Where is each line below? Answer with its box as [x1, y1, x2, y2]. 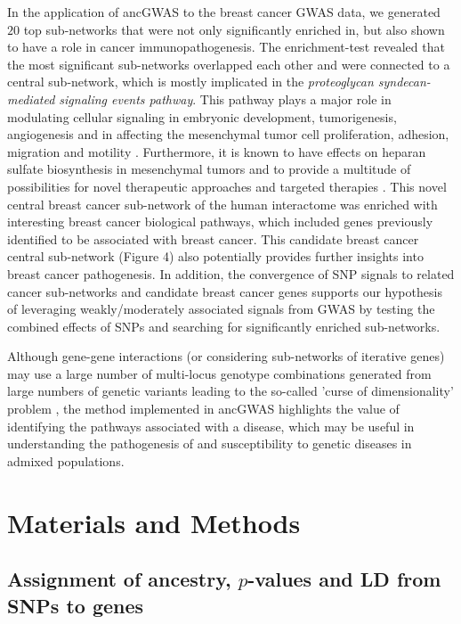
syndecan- [377, 72, 431, 91]
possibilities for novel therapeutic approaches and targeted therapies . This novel [7, 177, 447, 195]
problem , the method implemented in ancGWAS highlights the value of [7, 399, 400, 418]
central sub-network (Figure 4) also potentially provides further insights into [7, 247, 424, 266]
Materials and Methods [7, 504, 301, 540]
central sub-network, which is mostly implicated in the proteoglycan [7, 72, 374, 91]
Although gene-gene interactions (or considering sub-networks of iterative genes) [7, 347, 445, 365]
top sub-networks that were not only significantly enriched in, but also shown [23, 20, 445, 38]
